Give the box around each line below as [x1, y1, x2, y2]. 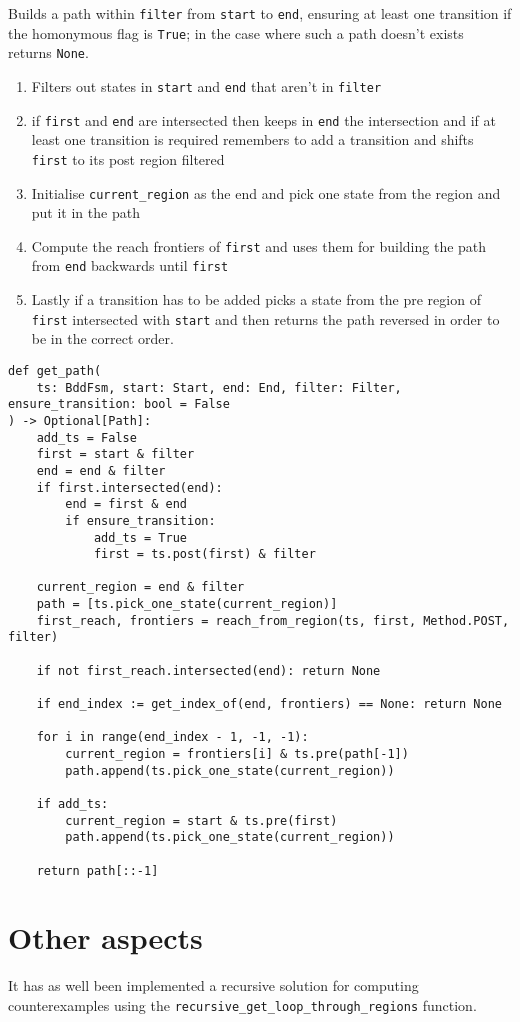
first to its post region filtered [31, 148, 225, 169]
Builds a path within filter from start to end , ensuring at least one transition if [8, 3, 512, 23]
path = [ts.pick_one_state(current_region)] [36, 597, 338, 612]
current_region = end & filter [36, 580, 245, 595]
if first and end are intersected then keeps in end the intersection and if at [31, 109, 496, 130]
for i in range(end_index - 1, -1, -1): [36, 730, 309, 745]
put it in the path [31, 202, 140, 223]
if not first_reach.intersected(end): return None [36, 663, 381, 678]
